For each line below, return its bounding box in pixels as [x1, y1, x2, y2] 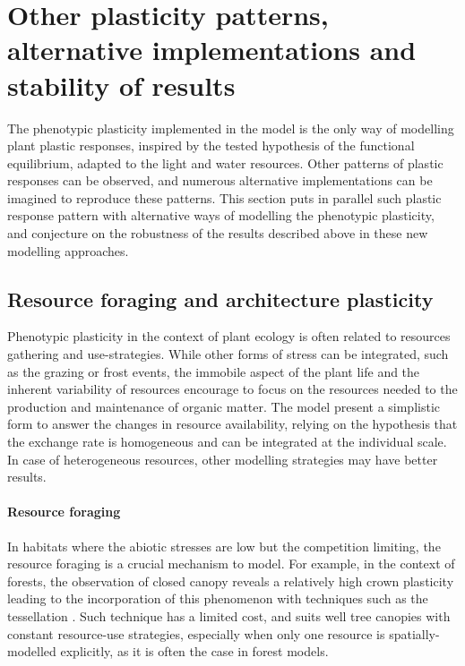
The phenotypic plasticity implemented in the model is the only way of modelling [7, 118, 454, 137]
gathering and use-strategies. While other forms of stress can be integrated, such [7, 345, 449, 363]
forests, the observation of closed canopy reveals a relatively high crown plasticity [7, 571, 454, 590]
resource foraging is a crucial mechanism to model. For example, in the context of [7, 554, 455, 573]
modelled [7, 642, 56, 661]
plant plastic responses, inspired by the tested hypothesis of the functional [7, 136, 415, 155]
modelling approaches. [7, 241, 129, 260]
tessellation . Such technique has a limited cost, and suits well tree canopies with [7, 606, 451, 625]
